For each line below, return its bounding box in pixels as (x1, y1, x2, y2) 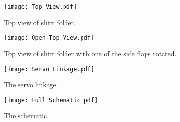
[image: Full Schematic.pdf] (4, 96, 98, 104)
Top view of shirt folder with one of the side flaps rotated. (4, 48, 177, 58)
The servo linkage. (4, 79, 58, 90)
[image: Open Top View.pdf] (4, 34, 95, 42)
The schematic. (4, 110, 49, 121)
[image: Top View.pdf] (4, 3, 77, 10)
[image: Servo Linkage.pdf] (4, 65, 95, 73)
